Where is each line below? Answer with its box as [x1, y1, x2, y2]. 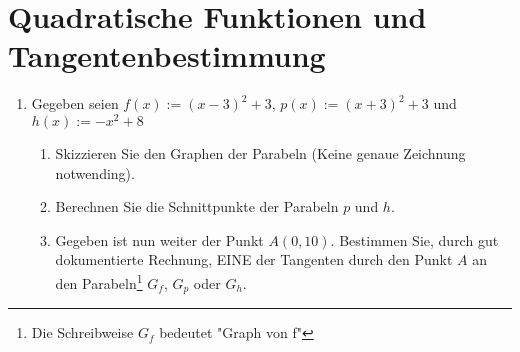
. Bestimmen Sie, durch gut [330, 229, 499, 250]
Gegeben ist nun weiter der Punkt [55, 229, 264, 250]
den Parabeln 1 [55, 269, 143, 293]
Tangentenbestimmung [8, 35, 326, 76]
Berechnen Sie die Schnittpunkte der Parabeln [55, 196, 339, 217]
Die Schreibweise [31, 322, 134, 343]
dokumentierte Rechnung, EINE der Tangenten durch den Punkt [55, 249, 453, 270]
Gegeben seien [31, 93, 119, 114]
